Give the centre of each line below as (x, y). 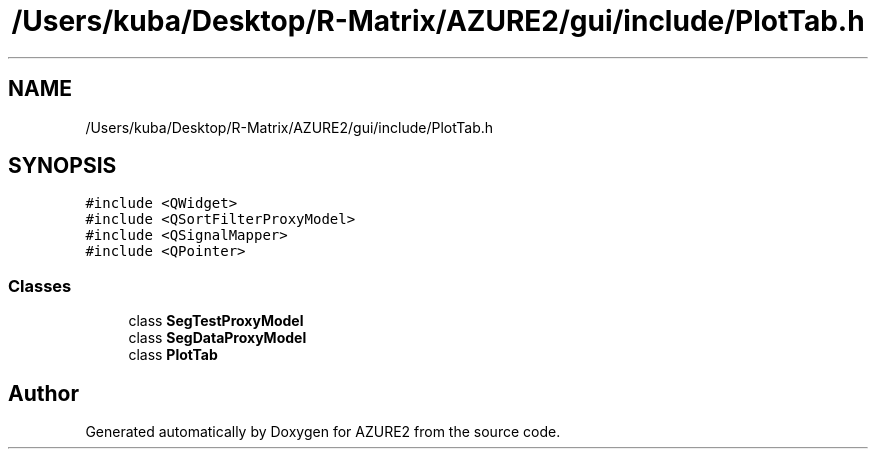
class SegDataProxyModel (217, 338)
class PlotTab (173, 355)
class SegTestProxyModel (216, 321)
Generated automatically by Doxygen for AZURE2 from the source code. (323, 432)
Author (43, 393)
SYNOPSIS (62, 166)
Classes (40, 285)
